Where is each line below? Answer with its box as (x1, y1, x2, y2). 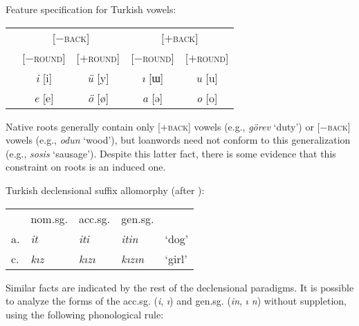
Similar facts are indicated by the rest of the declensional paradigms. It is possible (6, 280, 354, 294)
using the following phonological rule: (6, 307, 164, 321)
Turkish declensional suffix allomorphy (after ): (6, 182, 205, 197)
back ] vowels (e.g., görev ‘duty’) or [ (167, 119, 320, 133)
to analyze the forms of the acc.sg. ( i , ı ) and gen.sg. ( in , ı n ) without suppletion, (6, 294, 347, 308)
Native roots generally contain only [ (6, 119, 160, 133)
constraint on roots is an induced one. (6, 160, 166, 174)
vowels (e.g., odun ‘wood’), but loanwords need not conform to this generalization (6, 133, 351, 147)
